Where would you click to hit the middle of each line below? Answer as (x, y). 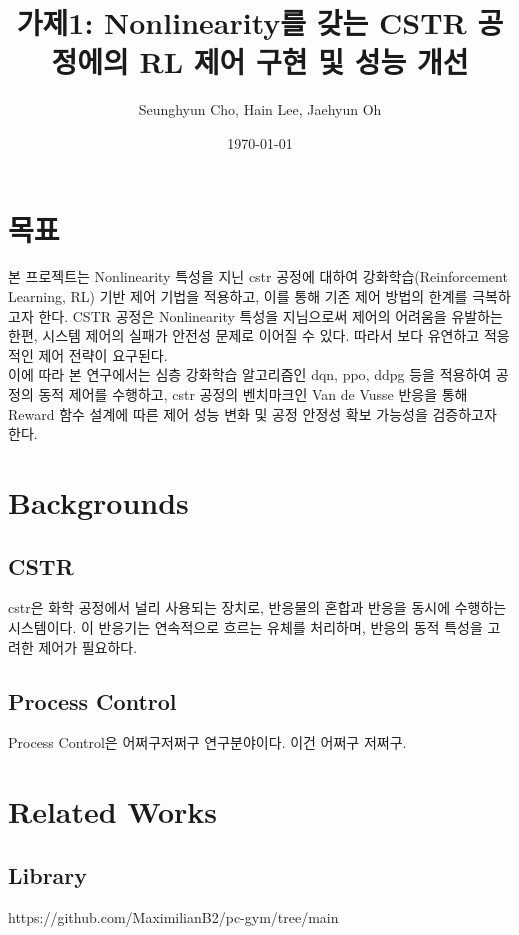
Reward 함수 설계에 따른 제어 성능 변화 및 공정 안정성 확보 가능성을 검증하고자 (252, 413)
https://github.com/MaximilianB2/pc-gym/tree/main (173, 916)
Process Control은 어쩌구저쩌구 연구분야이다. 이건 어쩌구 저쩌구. (207, 742)
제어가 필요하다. (88, 646)
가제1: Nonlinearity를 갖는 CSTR (241, 22)
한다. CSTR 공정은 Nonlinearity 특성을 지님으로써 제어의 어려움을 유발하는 (270, 315)
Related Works (113, 811)
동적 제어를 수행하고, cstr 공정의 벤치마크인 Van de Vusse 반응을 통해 (253, 394)
